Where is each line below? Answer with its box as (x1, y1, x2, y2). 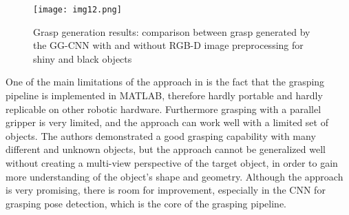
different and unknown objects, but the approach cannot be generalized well (6, 142, 326, 156)
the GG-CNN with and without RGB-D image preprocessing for (33, 38, 304, 52)
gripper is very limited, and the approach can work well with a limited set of (6, 115, 328, 130)
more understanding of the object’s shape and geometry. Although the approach (6, 169, 343, 183)
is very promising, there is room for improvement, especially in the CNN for (6, 183, 326, 197)
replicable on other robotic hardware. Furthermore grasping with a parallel (6, 101, 321, 116)
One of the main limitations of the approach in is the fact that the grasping (6, 74, 325, 89)
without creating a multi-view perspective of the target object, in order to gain (6, 156, 338, 170)
